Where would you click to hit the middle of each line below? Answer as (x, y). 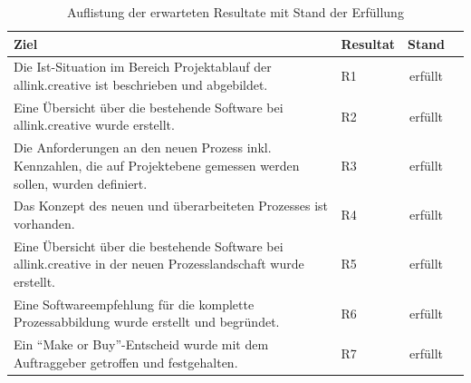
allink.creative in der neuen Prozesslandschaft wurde (159, 264)
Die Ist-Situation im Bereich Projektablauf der (143, 67)
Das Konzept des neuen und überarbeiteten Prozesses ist (171, 206)
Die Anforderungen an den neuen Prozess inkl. (143, 147)
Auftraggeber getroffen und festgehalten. (126, 362)
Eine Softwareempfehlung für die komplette (134, 304)
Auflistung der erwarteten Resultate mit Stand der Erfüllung (235, 12)
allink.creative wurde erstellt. (94, 125)
